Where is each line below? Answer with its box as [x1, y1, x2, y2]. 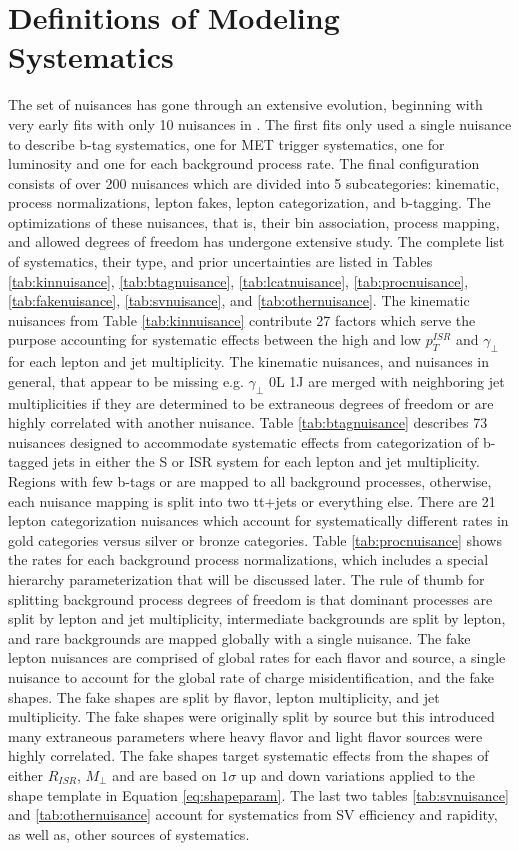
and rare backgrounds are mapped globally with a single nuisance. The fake [8, 627, 471, 648]
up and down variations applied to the [240, 764, 476, 785]
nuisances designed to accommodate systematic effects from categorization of [8, 431, 479, 452]
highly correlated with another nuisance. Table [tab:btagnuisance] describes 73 [8, 412, 488, 433]
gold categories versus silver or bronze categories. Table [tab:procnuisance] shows [8, 529, 502, 550]
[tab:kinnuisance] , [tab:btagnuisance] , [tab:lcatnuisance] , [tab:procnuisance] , [8, 270, 469, 291]
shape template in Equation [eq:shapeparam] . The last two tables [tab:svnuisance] [8, 784, 509, 805]
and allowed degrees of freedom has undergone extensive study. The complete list [8, 231, 505, 252]
